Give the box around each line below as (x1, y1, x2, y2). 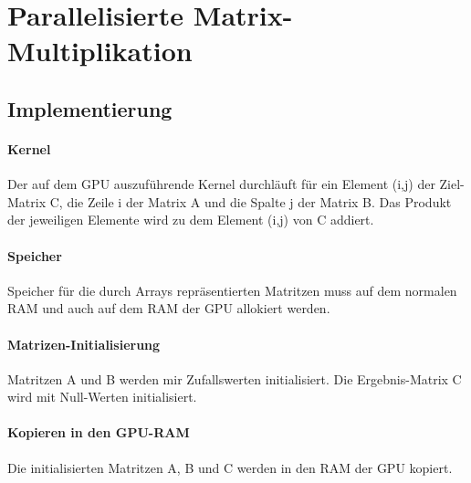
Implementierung (7, 94, 173, 122)
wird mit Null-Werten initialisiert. (7, 387, 197, 406)
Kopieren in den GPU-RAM (7, 423, 190, 442)
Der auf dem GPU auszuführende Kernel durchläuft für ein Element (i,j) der (7, 174, 435, 194)
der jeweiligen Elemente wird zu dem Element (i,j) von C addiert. (7, 210, 374, 229)
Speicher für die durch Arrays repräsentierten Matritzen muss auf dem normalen (7, 280, 457, 299)
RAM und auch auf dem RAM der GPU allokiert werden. (7, 299, 330, 318)
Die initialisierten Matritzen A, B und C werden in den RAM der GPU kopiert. (7, 457, 453, 477)
